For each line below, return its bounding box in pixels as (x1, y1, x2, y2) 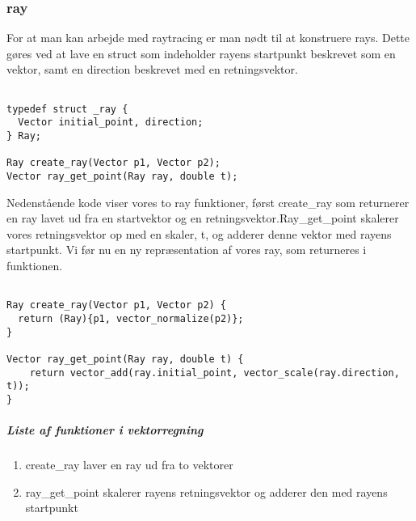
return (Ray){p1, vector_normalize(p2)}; (18, 312, 244, 324)
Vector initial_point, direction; (18, 116, 204, 129)
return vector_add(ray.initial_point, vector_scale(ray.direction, (29, 366, 400, 379)
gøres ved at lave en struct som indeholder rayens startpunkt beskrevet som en (6, 44, 396, 61)
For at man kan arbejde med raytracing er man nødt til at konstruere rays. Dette (6, 29, 410, 46)
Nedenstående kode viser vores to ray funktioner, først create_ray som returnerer (6, 193, 410, 210)
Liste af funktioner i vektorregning (6, 421, 204, 438)
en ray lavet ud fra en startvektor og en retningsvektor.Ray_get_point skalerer (6, 210, 399, 227)
